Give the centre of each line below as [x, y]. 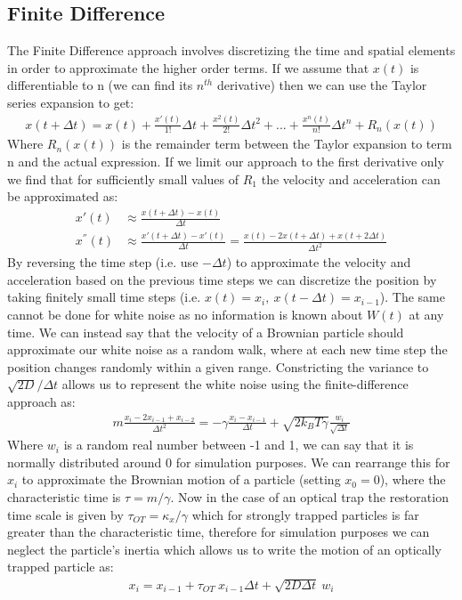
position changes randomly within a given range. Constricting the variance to [218, 366]
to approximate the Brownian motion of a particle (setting [181, 479]
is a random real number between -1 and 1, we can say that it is [239, 445]
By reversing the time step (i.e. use [103, 262]
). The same [412, 297]
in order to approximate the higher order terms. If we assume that [188, 67]
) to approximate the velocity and [319, 262]
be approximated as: [63, 196]
